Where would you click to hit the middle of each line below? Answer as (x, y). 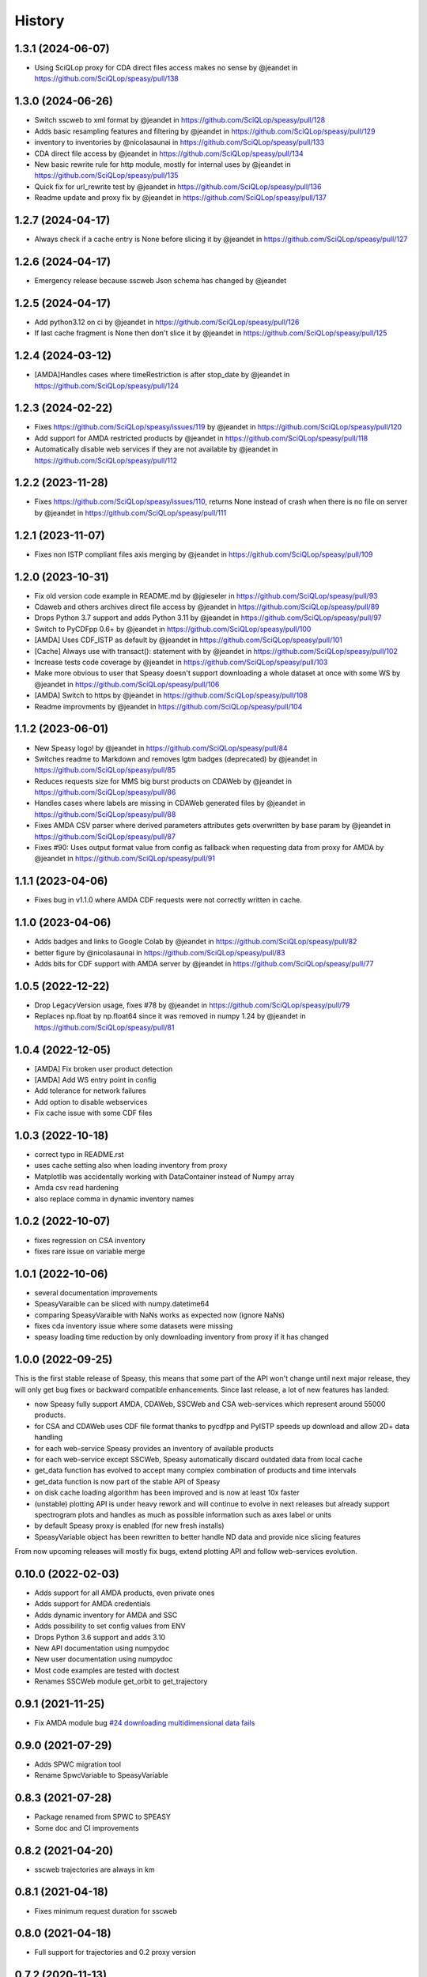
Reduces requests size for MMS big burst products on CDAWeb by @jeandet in (163, 781)
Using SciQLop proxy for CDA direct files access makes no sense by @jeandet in (166, 68)
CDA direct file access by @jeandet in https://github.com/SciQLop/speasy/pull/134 (169, 153)
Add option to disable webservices (91, 1102)
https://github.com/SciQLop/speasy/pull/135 (106, 176)
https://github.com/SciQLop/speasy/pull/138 (107, 78)
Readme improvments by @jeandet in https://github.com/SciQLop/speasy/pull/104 (168, 706)
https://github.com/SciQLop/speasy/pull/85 (105, 770)
